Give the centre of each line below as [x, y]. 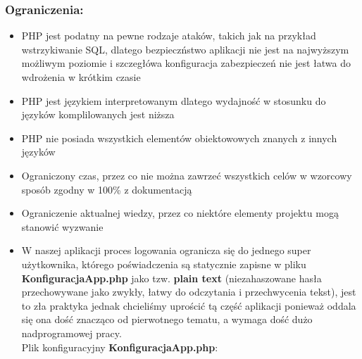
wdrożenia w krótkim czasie [81, 77]
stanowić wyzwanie [62, 226]
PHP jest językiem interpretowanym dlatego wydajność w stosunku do [174, 100]
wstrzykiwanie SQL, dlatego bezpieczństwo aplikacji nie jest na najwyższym [185, 49]
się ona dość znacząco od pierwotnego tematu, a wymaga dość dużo [167, 319]
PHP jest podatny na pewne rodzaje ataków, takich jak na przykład [169, 36]
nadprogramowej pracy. [71, 333]
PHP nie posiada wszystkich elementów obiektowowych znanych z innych [179, 138]
